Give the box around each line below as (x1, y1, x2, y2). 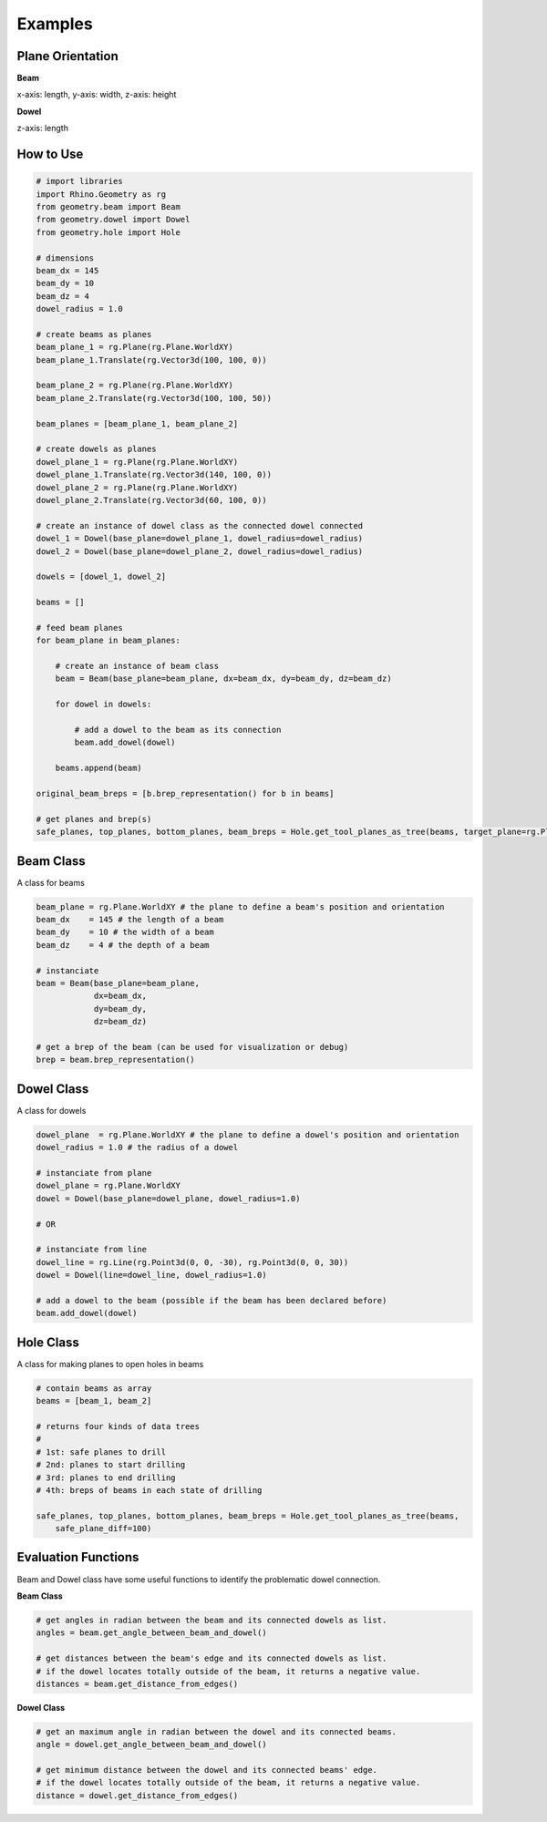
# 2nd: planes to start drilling (36, 1459, 186, 1470)
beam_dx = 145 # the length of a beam (36, 914, 224, 925)
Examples (16, 14, 93, 34)
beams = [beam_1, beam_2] (36, 1395, 152, 1406)
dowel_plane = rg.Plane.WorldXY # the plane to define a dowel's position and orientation (36, 1129, 459, 1139)
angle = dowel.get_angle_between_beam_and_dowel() (36, 1739, 268, 1750)
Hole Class (16, 1334, 79, 1350)
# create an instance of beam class (55, 661, 219, 672)
